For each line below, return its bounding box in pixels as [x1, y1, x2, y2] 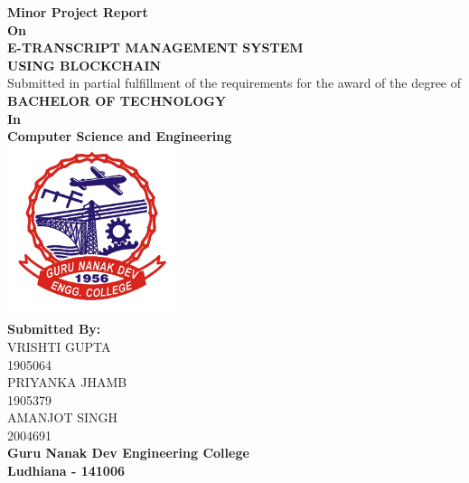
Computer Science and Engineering [7, 127, 232, 146]
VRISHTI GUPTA [7, 336, 111, 355]
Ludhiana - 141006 [7, 461, 125, 480]
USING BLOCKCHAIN [7, 55, 162, 74]
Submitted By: [7, 319, 101, 338]
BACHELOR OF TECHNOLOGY [7, 90, 227, 109]
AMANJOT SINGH [7, 408, 118, 427]
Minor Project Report [7, 3, 148, 21]
